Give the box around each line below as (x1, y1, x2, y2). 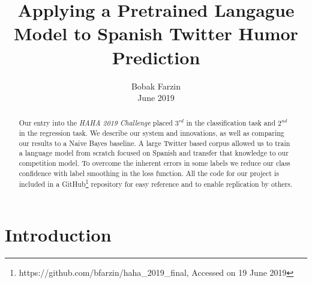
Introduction (5, 222, 112, 247)
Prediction (112, 44, 200, 69)
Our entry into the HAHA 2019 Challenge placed (19, 118, 173, 128)
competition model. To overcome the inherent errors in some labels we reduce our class (19, 158, 290, 168)
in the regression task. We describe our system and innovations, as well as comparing (19, 128, 284, 138)
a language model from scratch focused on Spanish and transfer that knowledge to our (19, 148, 289, 158)
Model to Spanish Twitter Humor (14, 21, 298, 46)
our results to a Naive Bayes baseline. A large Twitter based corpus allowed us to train (19, 138, 290, 148)
